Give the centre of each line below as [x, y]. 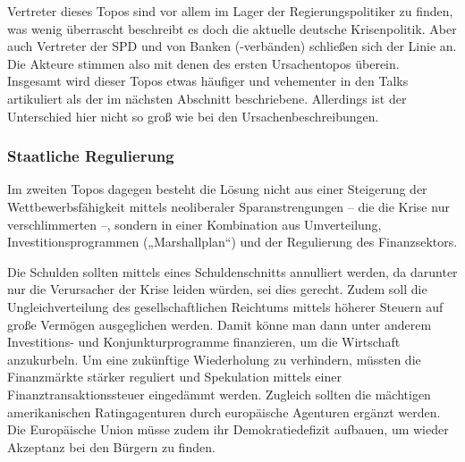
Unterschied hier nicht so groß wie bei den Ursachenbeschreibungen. [193, 116]
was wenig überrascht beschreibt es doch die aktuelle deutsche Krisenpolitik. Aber [232, 28]
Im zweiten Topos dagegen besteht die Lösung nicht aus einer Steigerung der [217, 189]
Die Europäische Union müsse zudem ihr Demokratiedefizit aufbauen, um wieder [228, 429]
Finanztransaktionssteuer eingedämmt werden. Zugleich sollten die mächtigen [219, 394]
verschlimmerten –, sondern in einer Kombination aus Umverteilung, [194, 224]
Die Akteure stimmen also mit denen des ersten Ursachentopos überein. [203, 63]
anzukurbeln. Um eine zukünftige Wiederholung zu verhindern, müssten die [214, 359]
